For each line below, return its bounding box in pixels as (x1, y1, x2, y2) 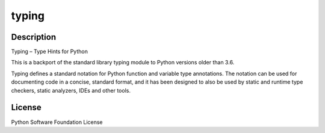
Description (11, 32, 57, 42)
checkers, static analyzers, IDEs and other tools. (11, 87, 131, 94)
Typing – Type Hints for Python (11, 48, 88, 55)
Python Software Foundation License (11, 118, 103, 126)
